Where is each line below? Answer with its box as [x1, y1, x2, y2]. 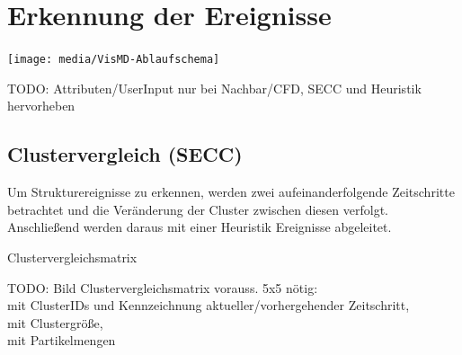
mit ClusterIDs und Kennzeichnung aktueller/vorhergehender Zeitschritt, [7, 296, 410, 315]
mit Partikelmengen [7, 331, 116, 350]
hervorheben [7, 96, 76, 115]
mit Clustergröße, [7, 313, 103, 332]
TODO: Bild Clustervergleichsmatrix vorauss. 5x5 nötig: [7, 278, 318, 297]
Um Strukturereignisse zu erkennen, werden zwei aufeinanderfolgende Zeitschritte [7, 182, 455, 201]
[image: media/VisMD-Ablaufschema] [7, 53, 220, 67]
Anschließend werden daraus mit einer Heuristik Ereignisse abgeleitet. [7, 217, 392, 236]
